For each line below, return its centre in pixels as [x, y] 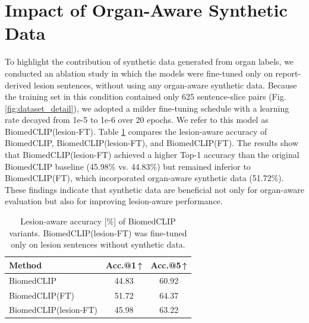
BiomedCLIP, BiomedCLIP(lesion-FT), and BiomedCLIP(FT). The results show [152, 143]
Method [26, 265]
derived [18, 85]
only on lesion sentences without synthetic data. [98, 244]
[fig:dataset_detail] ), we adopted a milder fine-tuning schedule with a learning [147, 108]
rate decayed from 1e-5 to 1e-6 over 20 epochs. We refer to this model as [137, 120]
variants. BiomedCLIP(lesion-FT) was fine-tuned [98, 232]
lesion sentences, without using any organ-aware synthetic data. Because [165, 85]
